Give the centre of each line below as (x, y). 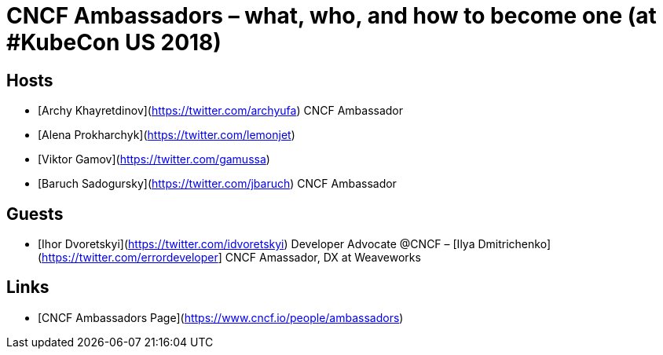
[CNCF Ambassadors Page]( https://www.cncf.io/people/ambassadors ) (221, 317)
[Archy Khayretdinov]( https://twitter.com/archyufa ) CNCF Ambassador (221, 111)
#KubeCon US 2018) (114, 42)
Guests (35, 214)
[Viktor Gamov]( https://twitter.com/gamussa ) (154, 159)
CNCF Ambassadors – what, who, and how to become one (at (331, 16)
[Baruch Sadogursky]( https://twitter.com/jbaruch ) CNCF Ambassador (217, 184)
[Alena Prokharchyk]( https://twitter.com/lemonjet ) (167, 135)
